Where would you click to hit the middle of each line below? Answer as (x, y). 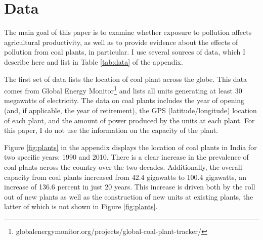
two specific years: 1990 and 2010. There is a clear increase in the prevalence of (126, 157)
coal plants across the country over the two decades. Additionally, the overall (123, 166)
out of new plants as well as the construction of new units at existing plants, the (129, 196)
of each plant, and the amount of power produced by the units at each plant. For (129, 120)
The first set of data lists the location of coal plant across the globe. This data (126, 79)
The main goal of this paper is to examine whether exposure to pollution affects (128, 32)
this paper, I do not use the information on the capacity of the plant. (111, 130)
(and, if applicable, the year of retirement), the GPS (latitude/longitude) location (130, 110)
